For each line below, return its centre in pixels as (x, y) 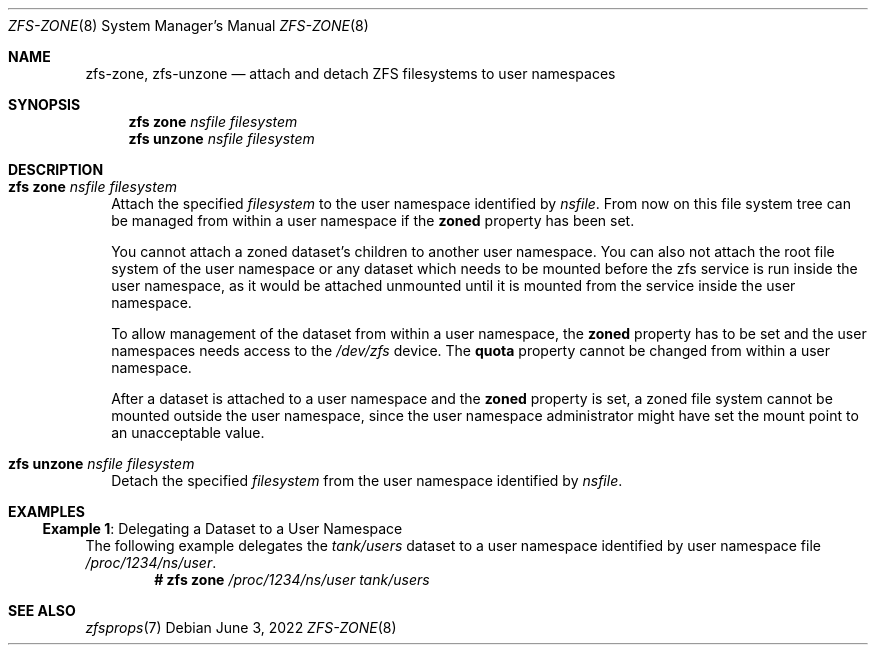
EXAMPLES (46, 511)
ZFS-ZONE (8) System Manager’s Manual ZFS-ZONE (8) (188, 25)
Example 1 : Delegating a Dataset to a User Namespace (222, 528)
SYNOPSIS (44, 104)
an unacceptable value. (188, 432)
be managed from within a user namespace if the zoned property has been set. (373, 220)
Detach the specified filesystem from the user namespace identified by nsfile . (367, 480)
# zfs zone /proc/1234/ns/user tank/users (292, 579)
